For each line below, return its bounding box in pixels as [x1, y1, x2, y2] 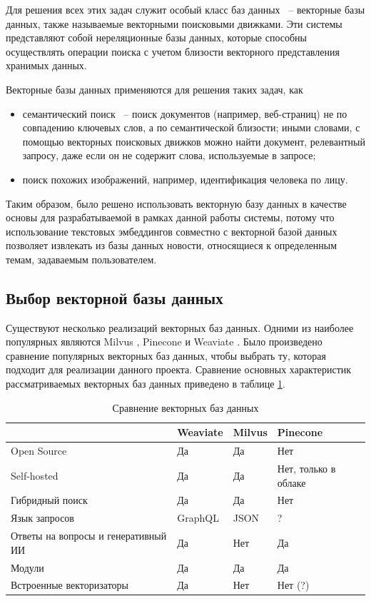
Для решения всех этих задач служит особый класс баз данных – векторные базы [6, 2, 365, 16]
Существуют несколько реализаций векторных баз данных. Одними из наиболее [6, 320, 354, 335]
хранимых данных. [6, 58, 87, 73]
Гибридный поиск [11, 493, 88, 507]
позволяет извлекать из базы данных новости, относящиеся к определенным [6, 238, 337, 253]
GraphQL [177, 510, 219, 525]
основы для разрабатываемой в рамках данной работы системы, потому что [6, 210, 335, 225]
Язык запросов [11, 510, 74, 525]
